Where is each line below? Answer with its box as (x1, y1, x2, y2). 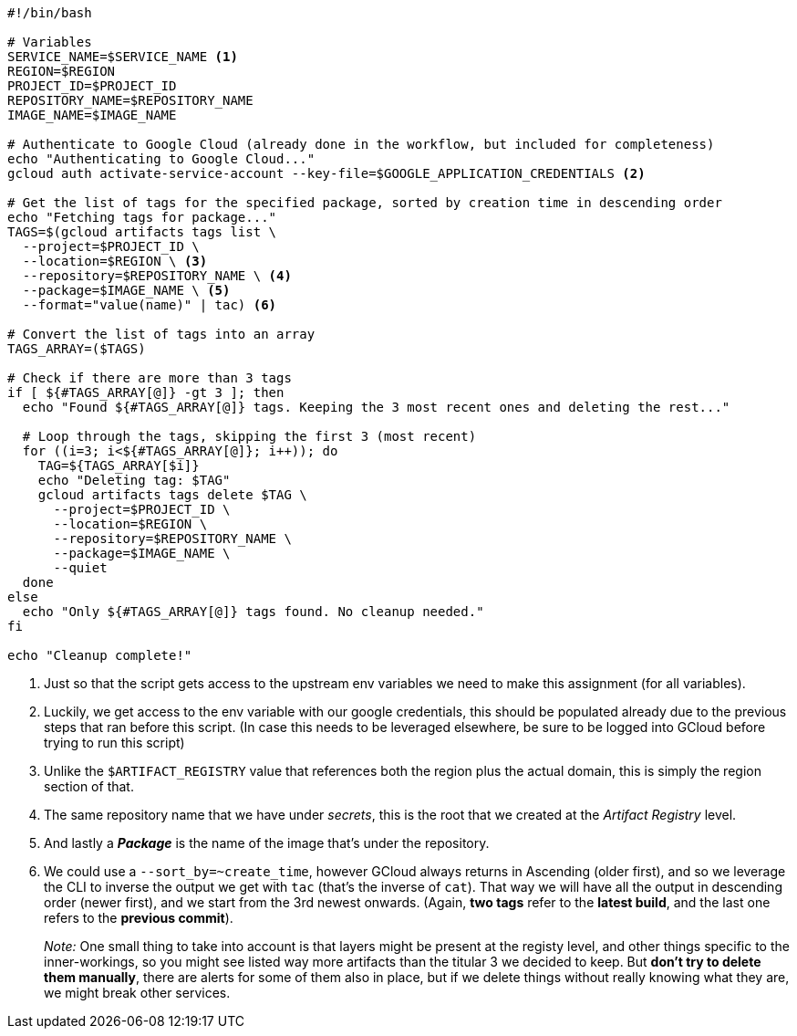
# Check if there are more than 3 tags (7, 371, 292, 385)
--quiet (53, 560, 108, 575)
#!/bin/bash (7, 5, 92, 20)
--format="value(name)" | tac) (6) (22, 298, 277, 312)
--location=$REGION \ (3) (22, 254, 208, 268)
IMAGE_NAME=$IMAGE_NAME (7, 108, 177, 122)
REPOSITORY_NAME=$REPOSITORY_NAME (7, 93, 254, 108)
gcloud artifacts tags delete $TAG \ (37, 487, 307, 502)
